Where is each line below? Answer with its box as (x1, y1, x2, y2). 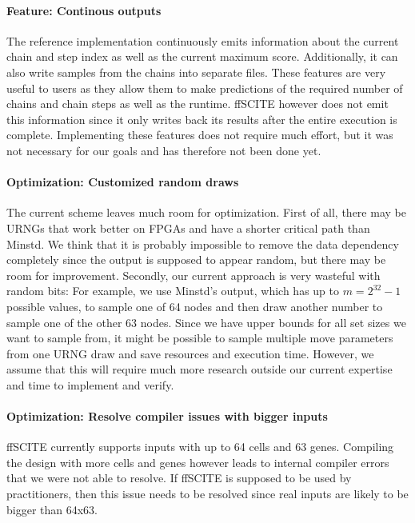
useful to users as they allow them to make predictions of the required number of (6, 79, 403, 96)
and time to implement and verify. (6, 376, 174, 393)
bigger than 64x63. (6, 501, 98, 517)
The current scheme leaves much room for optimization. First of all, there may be (6, 204, 406, 221)
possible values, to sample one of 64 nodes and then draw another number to (6, 297, 383, 314)
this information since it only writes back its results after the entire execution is (6, 110, 397, 127)
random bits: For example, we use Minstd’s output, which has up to (6, 282, 340, 299)
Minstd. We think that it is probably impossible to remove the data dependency (6, 235, 399, 252)
